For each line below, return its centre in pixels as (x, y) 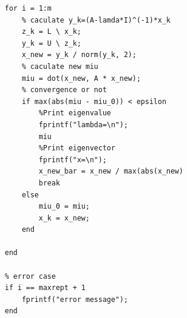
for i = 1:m (28, 8)
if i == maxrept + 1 (45, 288)
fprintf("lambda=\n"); (83, 125)
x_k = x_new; (64, 218)
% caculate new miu (60, 66)
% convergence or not (64, 90)
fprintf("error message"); (75, 299)
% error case (30, 276)
